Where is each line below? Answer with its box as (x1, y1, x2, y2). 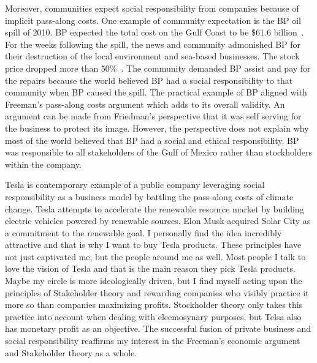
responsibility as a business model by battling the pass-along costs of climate (5, 190, 294, 203)
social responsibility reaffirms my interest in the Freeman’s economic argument (5, 334, 300, 347)
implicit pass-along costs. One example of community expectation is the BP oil (5, 13, 301, 26)
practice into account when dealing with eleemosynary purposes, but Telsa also (5, 310, 302, 323)
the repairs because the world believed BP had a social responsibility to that (5, 73, 293, 86)
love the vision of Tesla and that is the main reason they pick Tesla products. (5, 262, 296, 275)
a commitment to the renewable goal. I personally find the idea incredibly (5, 226, 282, 239)
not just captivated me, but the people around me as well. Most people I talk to (5, 250, 306, 263)
